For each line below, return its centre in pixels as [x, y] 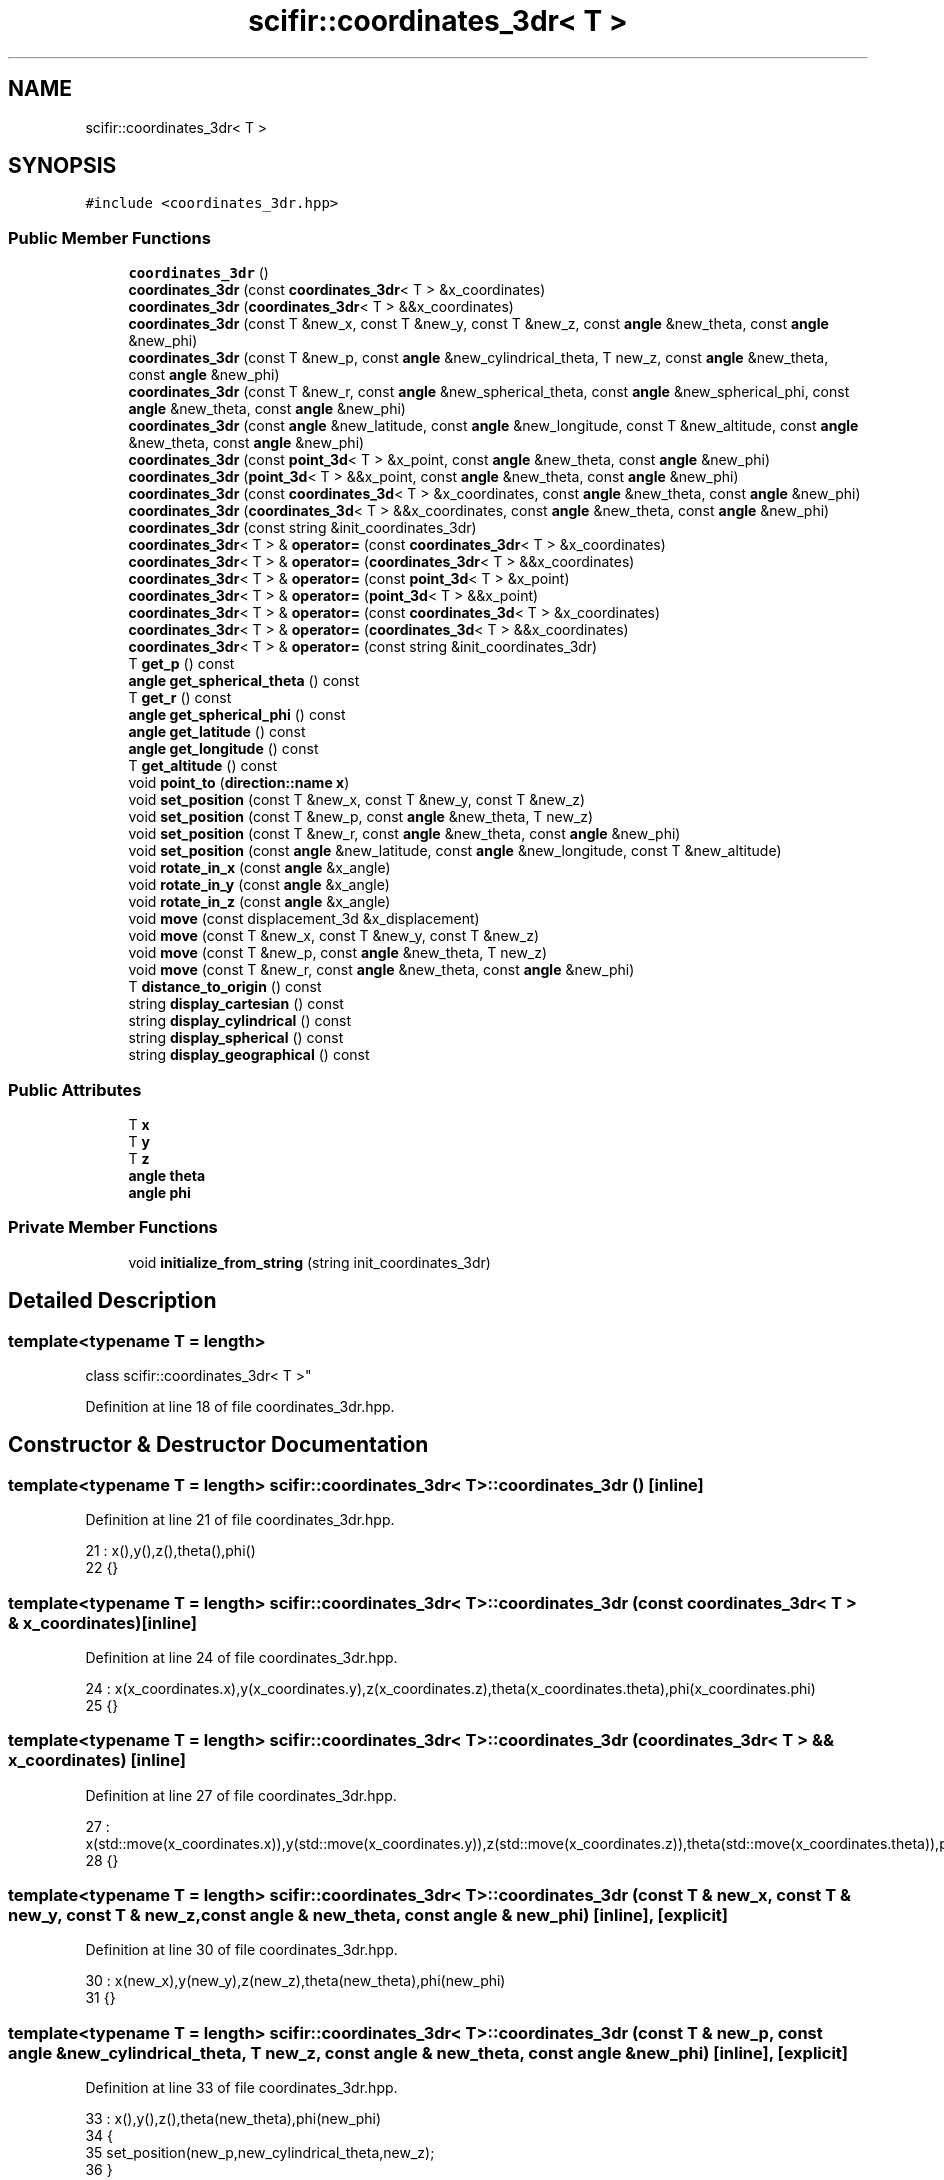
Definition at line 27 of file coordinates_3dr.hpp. [241, 1795]
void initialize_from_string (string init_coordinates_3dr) [309, 1262]
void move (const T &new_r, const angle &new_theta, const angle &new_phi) [381, 970]
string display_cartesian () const [236, 1004]
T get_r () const [180, 698]
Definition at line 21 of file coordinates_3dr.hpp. [240, 1520]
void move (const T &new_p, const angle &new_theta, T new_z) [338, 953]
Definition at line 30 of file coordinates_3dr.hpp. [241, 1950]
